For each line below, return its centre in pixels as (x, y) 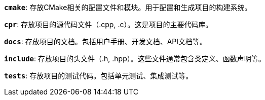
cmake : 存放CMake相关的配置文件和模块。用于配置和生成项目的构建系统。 (128, 7)
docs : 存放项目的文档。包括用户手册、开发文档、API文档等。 (106, 41)
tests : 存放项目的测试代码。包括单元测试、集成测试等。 (99, 76)
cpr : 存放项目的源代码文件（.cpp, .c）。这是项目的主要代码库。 (108, 24)
